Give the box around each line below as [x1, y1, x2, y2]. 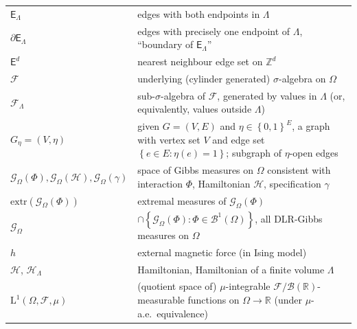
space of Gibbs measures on [137, 163, 254, 177]
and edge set [212, 132, 265, 146]
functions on [187, 293, 240, 306]
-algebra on [278, 71, 326, 85]
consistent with [267, 163, 331, 177]
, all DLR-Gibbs [255, 211, 323, 225]
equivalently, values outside [137, 102, 252, 116]
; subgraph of [226, 146, 281, 160]
